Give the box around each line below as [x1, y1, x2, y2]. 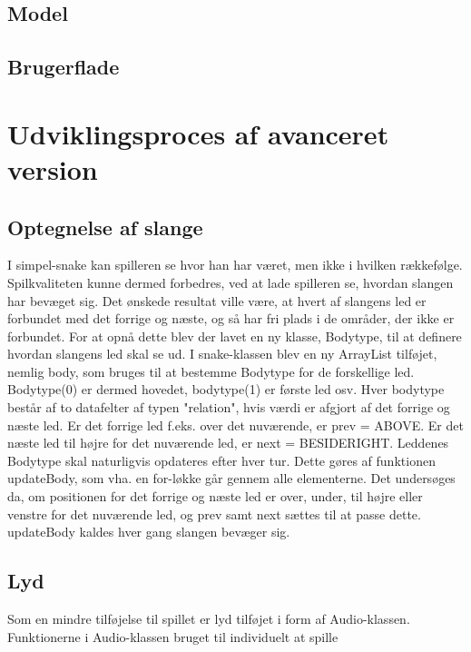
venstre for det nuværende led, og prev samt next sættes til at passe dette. [7, 504, 421, 523]
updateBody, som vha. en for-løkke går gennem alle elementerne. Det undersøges [7, 469, 456, 488]
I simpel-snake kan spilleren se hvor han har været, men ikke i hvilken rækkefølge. [7, 255, 463, 274]
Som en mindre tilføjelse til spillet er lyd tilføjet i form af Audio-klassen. [7, 609, 410, 628]
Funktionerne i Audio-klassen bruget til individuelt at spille [7, 627, 339, 646]
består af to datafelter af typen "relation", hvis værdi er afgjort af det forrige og [7, 398, 450, 417]
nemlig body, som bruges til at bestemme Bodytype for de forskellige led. [7, 361, 415, 380]
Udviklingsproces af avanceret [7, 114, 389, 152]
